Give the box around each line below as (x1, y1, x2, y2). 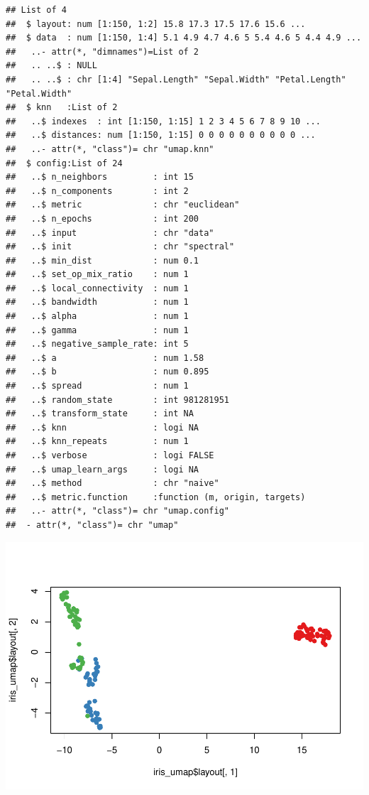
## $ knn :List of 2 (6, 102, 118, 113)
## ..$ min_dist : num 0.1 (6, 255, 199, 266)
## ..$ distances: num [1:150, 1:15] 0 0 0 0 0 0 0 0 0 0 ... (6, 130, 316, 141)
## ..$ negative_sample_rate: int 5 (6, 339, 189, 350)
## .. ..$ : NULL (6, 60, 97, 71)
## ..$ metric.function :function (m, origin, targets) (6, 492, 306, 502)
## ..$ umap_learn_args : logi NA (6, 464, 199, 475)
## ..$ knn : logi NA (6, 422, 199, 433)
